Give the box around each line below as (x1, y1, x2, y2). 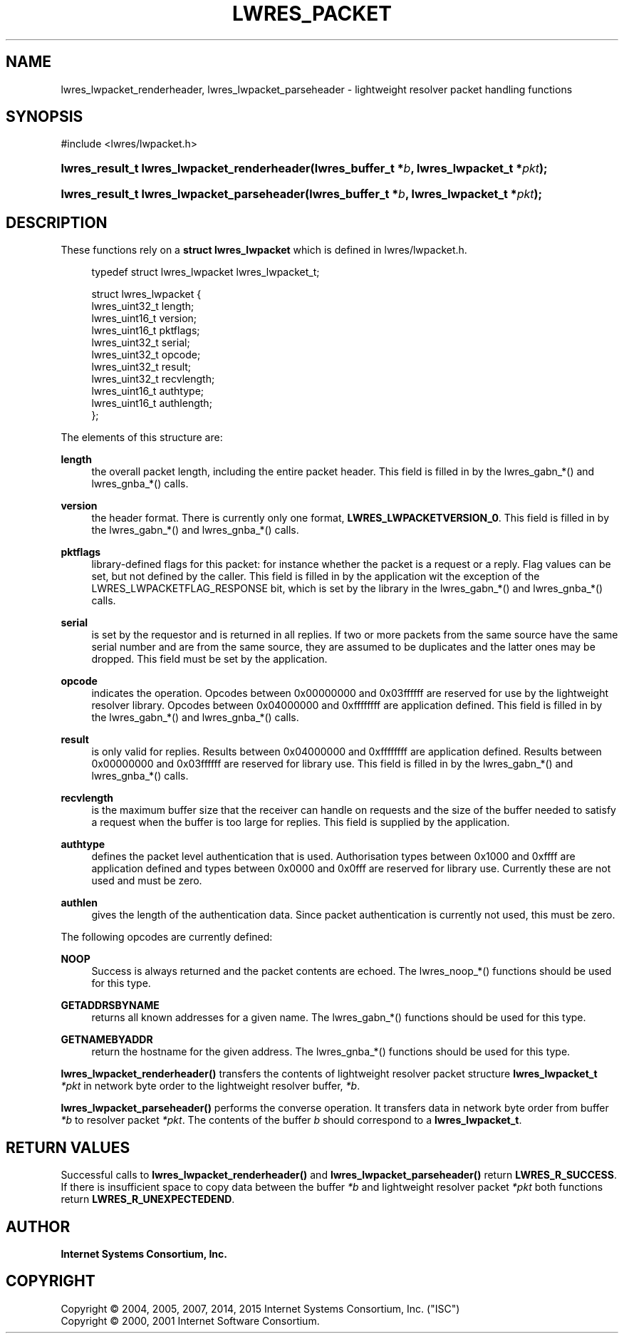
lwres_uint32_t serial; (91, 336, 190, 349)
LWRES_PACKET (232, 1, 392, 26)
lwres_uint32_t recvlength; (91, 373, 215, 386)
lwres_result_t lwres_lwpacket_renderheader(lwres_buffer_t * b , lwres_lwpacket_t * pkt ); (61, 161, 548, 176)
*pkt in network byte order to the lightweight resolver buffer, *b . (61, 1080, 360, 1092)
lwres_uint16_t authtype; (91, 385, 204, 398)
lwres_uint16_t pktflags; (91, 324, 200, 337)
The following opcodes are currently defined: (61, 931, 273, 943)
